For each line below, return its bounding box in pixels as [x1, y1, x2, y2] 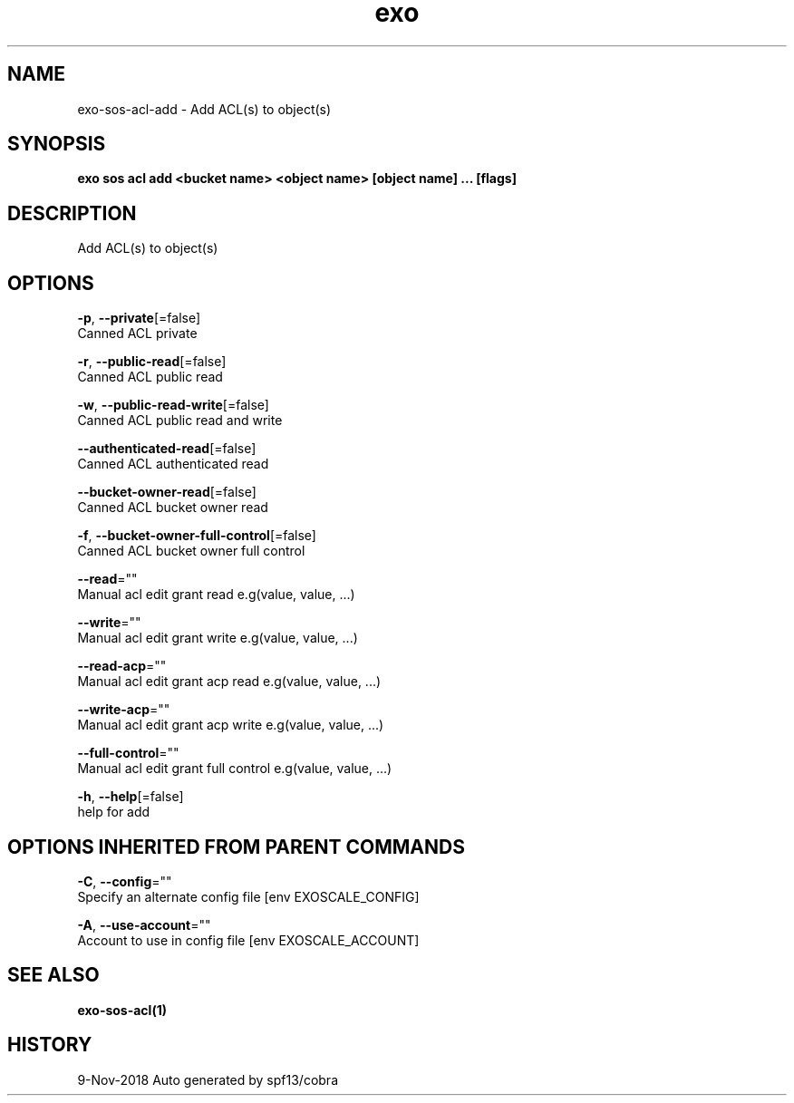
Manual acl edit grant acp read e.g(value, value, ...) [77, 673, 382, 690]
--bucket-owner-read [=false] [77, 484, 257, 500]
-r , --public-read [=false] [77, 353, 227, 370]
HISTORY [7, 1033, 92, 1057]
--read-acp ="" [77, 658, 167, 674]
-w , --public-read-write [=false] [77, 397, 269, 413]
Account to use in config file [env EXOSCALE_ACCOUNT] [77, 932, 420, 948]
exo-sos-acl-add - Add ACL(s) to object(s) [77, 101, 332, 117]
